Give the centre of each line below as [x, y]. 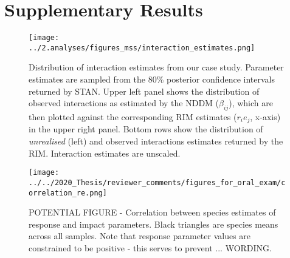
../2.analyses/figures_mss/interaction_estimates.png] [142, 48]
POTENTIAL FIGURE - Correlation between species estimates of [152, 212]
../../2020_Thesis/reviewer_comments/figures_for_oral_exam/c [157, 182]
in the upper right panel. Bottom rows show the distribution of [146, 129]
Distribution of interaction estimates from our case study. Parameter [156, 67]
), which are [251, 103]
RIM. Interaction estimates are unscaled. [105, 153]
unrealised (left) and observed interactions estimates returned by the [156, 141]
